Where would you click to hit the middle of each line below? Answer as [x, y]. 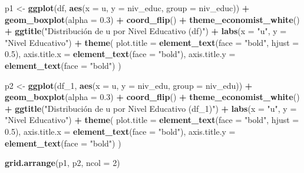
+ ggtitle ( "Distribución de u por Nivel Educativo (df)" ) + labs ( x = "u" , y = [146, 31]
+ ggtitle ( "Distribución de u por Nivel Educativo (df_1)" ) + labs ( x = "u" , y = [151, 108]
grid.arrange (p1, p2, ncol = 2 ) [62, 163]
